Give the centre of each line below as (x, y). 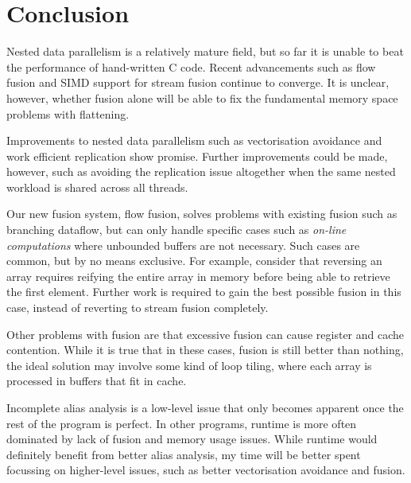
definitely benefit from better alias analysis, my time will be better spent (184, 454)
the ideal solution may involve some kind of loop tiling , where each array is (189, 365)
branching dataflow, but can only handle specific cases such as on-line (176, 230)
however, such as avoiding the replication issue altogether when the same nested (201, 171)
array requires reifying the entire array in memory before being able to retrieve (198, 276)
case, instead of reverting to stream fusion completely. (138, 308)
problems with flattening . (68, 113)
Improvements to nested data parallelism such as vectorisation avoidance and (194, 140)
